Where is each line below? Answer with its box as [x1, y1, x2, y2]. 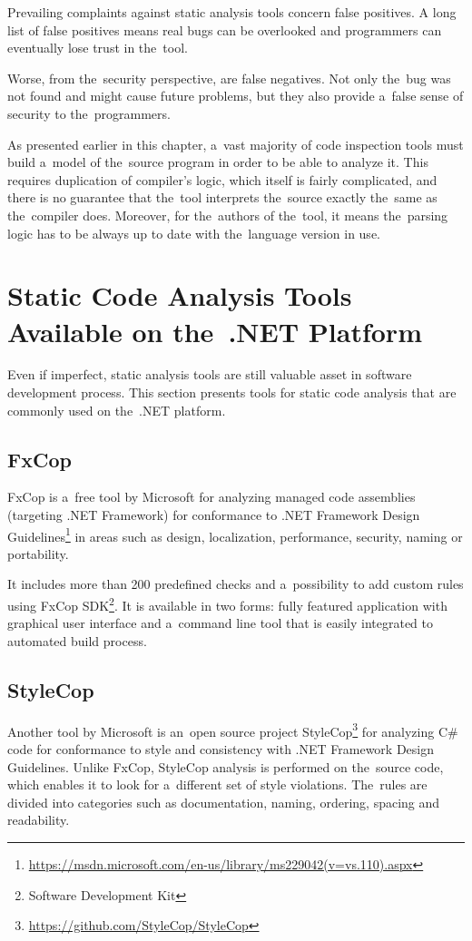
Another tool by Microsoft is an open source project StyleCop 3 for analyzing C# [7, 719, 458, 740]
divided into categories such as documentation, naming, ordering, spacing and [7, 792, 440, 811]
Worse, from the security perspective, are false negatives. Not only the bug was [7, 68, 451, 87]
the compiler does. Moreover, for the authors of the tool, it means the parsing [7, 205, 448, 224]
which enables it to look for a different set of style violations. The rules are [7, 775, 428, 794]
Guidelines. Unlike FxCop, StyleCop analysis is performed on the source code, [7, 757, 444, 776]
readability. [7, 810, 70, 829]
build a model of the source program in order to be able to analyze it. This [7, 152, 428, 172]
